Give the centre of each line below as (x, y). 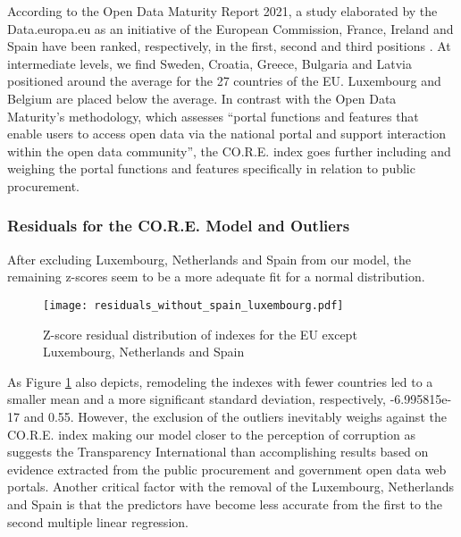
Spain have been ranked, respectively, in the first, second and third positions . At (229, 46)
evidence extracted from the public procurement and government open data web (227, 469)
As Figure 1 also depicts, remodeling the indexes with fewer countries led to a (220, 381)
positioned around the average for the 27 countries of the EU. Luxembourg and (224, 81)
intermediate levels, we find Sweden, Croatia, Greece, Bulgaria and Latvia (210, 63)
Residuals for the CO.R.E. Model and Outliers (179, 226)
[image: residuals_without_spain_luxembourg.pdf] (193, 305)
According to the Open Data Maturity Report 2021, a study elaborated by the (222, 11)
